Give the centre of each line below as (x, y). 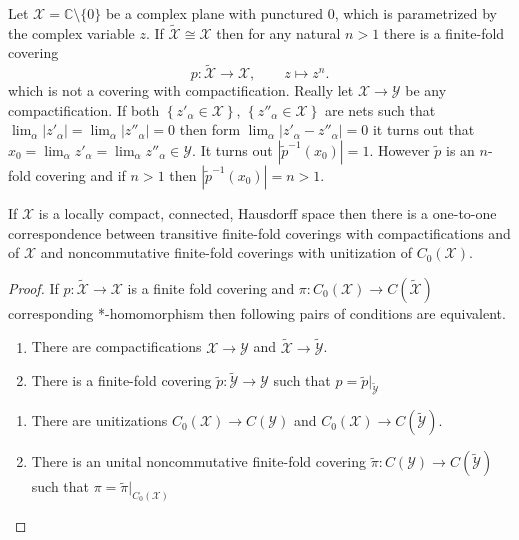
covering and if (80, 175)
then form (210, 129)
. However (399, 150)
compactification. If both (84, 109)
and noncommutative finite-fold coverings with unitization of (226, 252)
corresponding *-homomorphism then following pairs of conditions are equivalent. (257, 312)
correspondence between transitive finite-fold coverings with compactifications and (259, 232)
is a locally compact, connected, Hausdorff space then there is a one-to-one (267, 213)
